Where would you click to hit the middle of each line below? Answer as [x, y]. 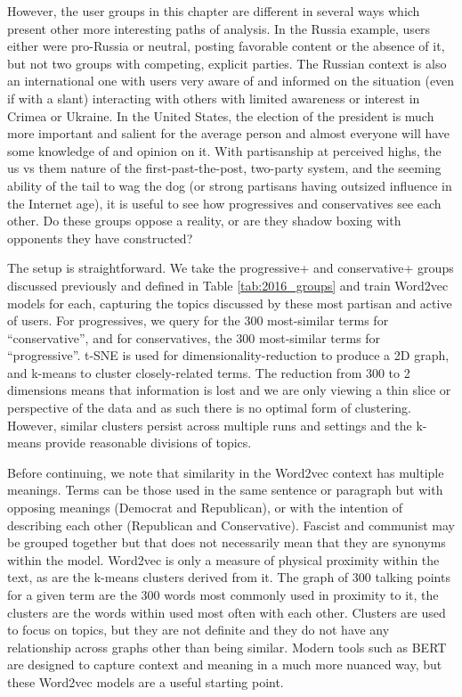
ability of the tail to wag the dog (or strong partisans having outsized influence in [230, 185]
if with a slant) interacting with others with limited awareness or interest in [214, 98]
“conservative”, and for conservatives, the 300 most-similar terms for [194, 337]
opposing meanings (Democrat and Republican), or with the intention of [205, 508]
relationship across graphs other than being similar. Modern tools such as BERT [227, 647]
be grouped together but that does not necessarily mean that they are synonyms [227, 542]
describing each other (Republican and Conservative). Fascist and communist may [231, 525]
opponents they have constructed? [100, 238]
